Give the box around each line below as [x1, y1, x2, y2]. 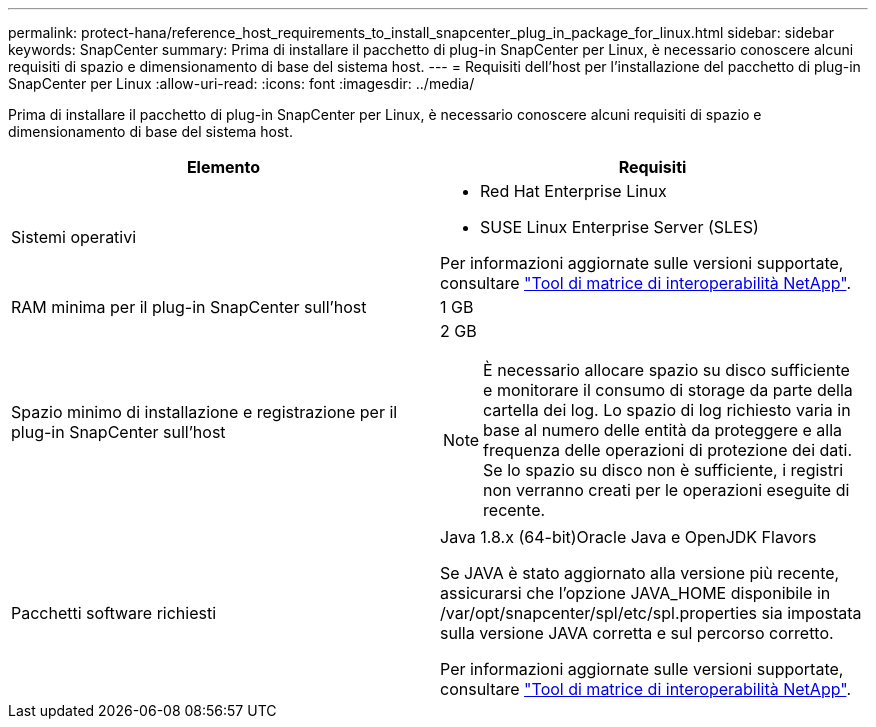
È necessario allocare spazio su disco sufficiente [483, 360, 850, 380]
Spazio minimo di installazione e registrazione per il [11, 402, 398, 422]
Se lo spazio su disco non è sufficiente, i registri [483, 460, 844, 480]
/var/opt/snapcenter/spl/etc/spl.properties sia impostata [440, 603, 862, 623]
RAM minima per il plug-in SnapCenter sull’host [11, 297, 367, 317]
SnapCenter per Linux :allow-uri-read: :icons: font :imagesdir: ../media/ [8, 75, 475, 92]
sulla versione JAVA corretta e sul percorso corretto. [440, 623, 834, 643]
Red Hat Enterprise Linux [480, 181, 667, 201]
